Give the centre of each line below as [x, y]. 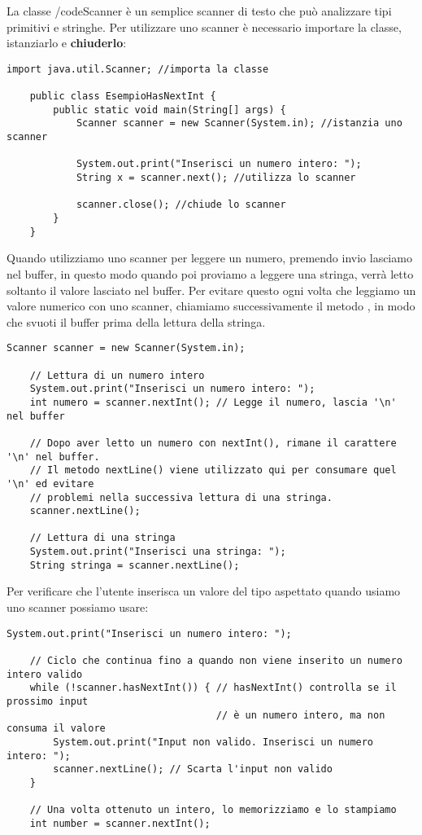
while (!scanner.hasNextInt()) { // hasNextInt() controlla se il [213, 688]
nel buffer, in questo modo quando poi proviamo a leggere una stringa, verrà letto [210, 273]
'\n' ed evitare [50, 483]
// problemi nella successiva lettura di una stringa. [181, 497]
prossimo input [48, 701]
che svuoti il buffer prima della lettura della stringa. [136, 321]
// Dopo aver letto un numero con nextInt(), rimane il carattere [213, 443]
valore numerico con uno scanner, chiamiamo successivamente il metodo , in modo [211, 306]
